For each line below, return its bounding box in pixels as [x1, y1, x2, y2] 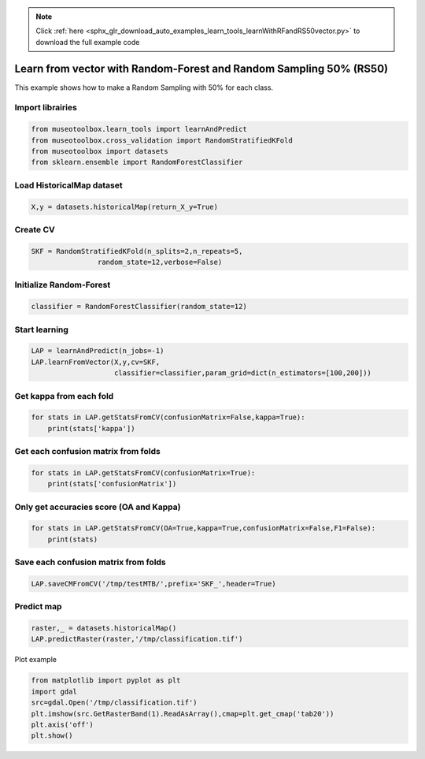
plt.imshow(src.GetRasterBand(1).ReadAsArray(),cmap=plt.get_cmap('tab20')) [31, 709, 334, 718]
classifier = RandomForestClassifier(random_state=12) [31, 302, 247, 311]
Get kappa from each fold [14, 390, 114, 401]
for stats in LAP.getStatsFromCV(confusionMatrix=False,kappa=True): [31, 413, 305, 422]
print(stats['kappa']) [47, 424, 135, 433]
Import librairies [14, 102, 78, 113]
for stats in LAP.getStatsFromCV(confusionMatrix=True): [31, 468, 256, 477]
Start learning [14, 324, 68, 335]
